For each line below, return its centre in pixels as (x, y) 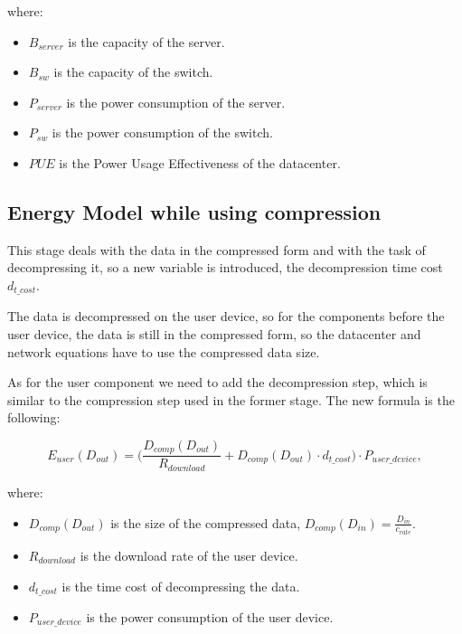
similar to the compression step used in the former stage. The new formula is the (231, 399)
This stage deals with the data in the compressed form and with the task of (217, 249)
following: (34, 417)
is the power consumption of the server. (176, 102)
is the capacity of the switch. (133, 72)
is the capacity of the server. (146, 41)
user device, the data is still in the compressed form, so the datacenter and (214, 334)
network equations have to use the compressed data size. (164, 351)
